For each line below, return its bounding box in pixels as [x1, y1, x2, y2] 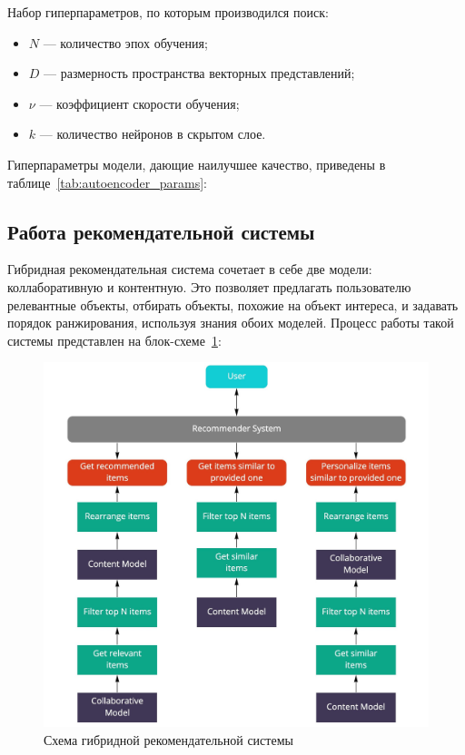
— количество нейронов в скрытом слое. [39, 124, 266, 143]
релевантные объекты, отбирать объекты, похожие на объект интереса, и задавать [7, 295, 459, 314]
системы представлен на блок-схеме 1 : [7, 330, 222, 349]
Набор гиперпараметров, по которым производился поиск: [7, 3, 329, 21]
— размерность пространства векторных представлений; [44, 64, 355, 83]
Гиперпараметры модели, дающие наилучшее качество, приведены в [7, 154, 386, 173]
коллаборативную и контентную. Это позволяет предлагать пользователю [7, 277, 411, 296]
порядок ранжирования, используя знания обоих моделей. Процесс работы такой [7, 313, 454, 332]
